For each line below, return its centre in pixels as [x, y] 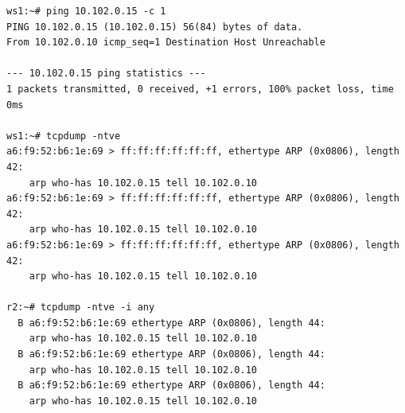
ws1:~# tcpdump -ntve [64, 136]
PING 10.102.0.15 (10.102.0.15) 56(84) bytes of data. [155, 27]
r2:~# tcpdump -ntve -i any [81, 308]
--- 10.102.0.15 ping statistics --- [106, 74]
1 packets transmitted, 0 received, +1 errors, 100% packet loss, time [200, 89]
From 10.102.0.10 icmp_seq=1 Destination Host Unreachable [166, 43]
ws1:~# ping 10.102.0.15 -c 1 [86, 11]
